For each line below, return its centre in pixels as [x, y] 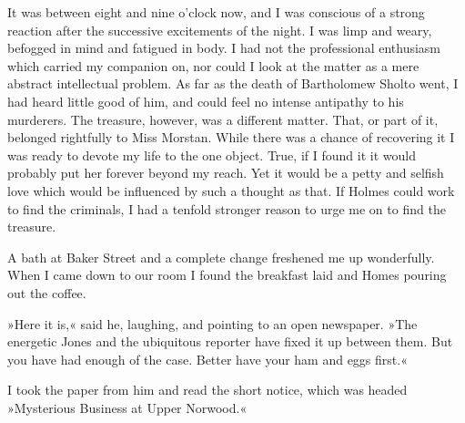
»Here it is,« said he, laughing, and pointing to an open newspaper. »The [212, 323]
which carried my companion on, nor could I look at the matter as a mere [213, 65]
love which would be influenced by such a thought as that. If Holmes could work [231, 190]
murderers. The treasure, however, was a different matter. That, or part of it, [223, 119]
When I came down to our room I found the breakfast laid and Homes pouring [227, 275]
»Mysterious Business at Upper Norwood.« [127, 407]
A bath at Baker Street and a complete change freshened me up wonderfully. [221, 257]
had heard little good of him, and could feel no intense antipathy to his [206, 101]
